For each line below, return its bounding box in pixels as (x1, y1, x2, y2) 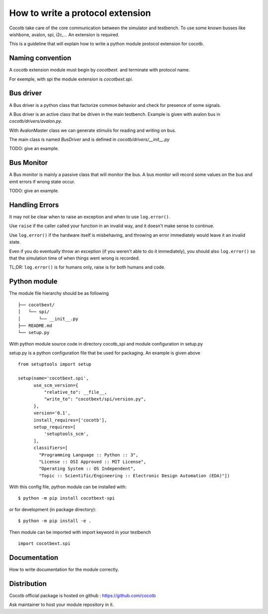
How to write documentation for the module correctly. (9, 566, 119, 572)
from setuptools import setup (18, 361, 92, 367)
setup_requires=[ (33, 424, 76, 430)
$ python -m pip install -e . (18, 518, 92, 524)
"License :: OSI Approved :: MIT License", (39, 459, 146, 464)
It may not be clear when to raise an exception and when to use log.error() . (9, 214, 171, 220)
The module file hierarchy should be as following (9, 290, 109, 296)
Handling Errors (9, 200, 59, 209)
